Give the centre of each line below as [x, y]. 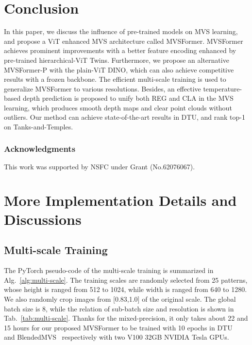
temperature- [223, 88]
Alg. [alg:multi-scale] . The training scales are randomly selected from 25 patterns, [126, 280]
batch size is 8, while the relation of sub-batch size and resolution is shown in [119, 308]
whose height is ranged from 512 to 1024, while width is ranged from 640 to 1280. [126, 289]
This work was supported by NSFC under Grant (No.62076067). [100, 166]
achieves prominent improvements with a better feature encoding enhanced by [120, 50]
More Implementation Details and [120, 200]
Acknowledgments [40, 148]
